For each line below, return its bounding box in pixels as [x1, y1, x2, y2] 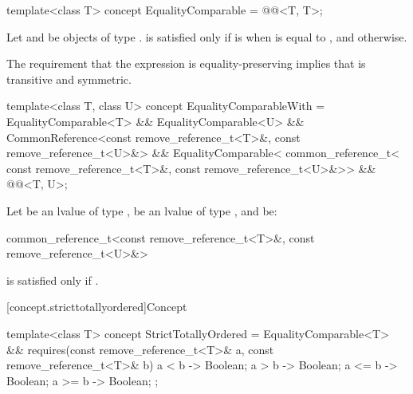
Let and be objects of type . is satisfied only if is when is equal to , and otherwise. [6, 28, 407, 45]
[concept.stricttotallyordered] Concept [6, 298, 187, 315]
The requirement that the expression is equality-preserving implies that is [6, 55, 366, 72]
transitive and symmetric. [6, 70, 132, 87]
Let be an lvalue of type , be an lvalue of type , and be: [6, 202, 277, 219]
